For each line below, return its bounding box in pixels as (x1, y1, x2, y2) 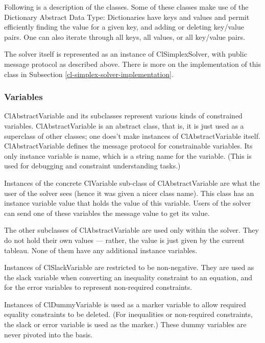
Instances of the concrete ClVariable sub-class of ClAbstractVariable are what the (4, 177, 260, 188)
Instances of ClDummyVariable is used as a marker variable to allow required (4, 299, 246, 309)
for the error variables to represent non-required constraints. (4, 282, 192, 292)
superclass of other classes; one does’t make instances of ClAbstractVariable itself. (4, 130, 260, 141)
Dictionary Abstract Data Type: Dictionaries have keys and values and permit (4, 11, 250, 22)
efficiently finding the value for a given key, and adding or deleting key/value (4, 21, 244, 32)
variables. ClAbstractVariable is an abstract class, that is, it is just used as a (4, 120, 244, 131)
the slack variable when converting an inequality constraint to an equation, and (4, 272, 253, 282)
